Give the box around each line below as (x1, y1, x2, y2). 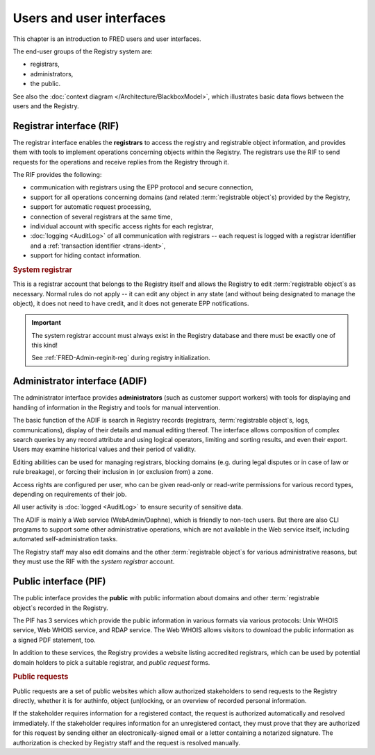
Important (31, 319, 62, 327)
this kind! (31, 341, 58, 350)
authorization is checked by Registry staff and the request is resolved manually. (12, 738, 241, 747)
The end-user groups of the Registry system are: (12, 47, 153, 56)
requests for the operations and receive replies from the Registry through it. (12, 158, 229, 166)
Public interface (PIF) (12, 576, 106, 588)
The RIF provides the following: (12, 170, 102, 178)
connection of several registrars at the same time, (30, 212, 173, 221)
